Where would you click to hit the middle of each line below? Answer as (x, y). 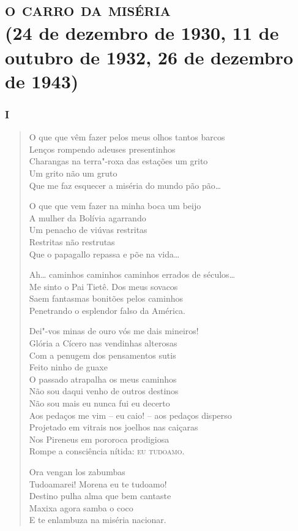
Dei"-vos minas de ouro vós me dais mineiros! (114, 331)
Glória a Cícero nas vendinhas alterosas (103, 343)
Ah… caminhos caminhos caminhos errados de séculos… (132, 274)
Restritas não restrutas (72, 241)
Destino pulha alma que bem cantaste (100, 496)
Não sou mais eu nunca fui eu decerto (99, 403)
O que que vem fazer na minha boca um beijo (115, 206)
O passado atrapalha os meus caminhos (103, 379)
